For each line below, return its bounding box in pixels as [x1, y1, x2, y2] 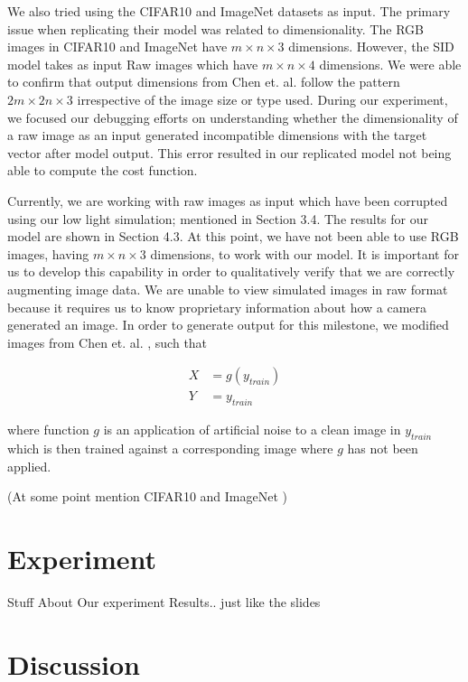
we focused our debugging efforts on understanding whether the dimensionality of [7, 107, 458, 126]
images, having [7, 244, 89, 263]
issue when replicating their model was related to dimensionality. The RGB [7, 19, 424, 38]
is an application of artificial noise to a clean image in [103, 420, 401, 439]
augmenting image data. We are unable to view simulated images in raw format [7, 279, 448, 298]
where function [7, 420, 89, 439]
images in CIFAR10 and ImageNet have [7, 37, 228, 56]
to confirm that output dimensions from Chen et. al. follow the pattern [7, 72, 400, 91]
